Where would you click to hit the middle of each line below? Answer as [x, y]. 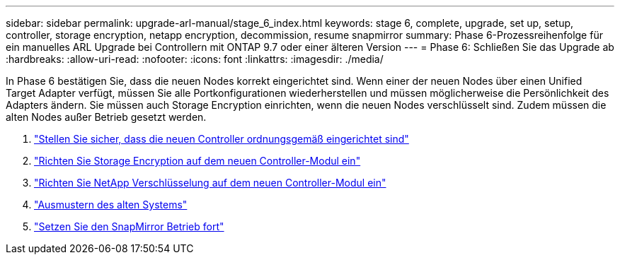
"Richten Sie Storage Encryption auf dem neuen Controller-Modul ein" [197, 161]
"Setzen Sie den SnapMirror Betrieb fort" [129, 226]
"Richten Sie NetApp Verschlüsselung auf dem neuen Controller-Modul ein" [210, 183]
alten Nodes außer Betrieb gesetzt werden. [106, 117]
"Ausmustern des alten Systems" [111, 205]
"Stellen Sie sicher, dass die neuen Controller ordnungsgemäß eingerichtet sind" [222, 139]
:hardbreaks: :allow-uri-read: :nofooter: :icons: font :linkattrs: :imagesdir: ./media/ [195, 59]
